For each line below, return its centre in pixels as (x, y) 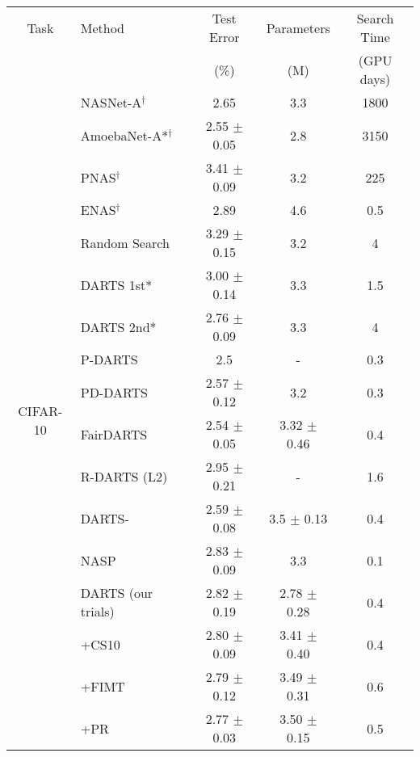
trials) (97, 611)
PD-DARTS (114, 392)
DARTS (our (117, 593)
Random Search (125, 242)
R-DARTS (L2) (124, 476)
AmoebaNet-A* (124, 135)
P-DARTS (109, 359)
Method (102, 27)
